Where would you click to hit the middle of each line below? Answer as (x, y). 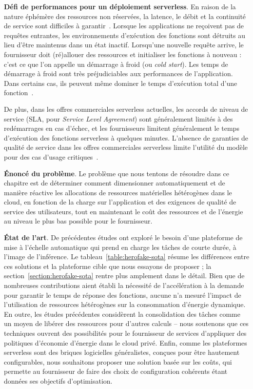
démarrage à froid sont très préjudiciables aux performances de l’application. (118, 73)
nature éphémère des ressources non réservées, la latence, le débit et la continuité (125, 16)
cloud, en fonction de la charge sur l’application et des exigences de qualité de (120, 202)
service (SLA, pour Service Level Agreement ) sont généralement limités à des (118, 118)
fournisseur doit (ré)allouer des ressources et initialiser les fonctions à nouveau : (123, 54)
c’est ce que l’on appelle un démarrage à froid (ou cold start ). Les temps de (116, 64)
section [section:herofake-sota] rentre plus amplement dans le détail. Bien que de (124, 276)
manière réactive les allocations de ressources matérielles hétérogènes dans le (118, 192)
